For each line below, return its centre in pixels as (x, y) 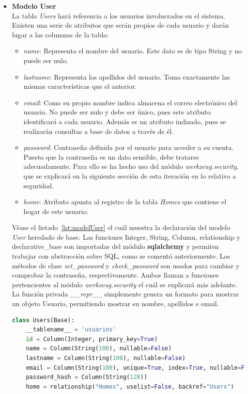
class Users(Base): (43, 320)
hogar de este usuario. (56, 211)
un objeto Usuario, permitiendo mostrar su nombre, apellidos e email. (115, 304)
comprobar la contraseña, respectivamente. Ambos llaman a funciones (115, 275)
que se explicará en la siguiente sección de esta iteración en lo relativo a (130, 175)
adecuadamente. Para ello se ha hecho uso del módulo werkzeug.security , (131, 166)
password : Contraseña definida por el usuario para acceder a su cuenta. (129, 147)
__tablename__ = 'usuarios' (71, 330)
